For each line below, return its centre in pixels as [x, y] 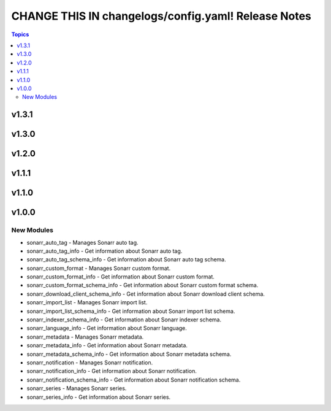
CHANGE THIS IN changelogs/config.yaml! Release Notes [162, 16]
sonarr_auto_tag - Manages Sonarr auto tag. [82, 242]
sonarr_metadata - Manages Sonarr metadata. [85, 337]
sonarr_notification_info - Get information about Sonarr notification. [112, 371]
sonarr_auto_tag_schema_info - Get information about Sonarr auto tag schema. [126, 259]
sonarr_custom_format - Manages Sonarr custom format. [99, 268]
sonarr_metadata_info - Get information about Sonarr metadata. [107, 345]
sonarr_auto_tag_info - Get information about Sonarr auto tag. [105, 251]
